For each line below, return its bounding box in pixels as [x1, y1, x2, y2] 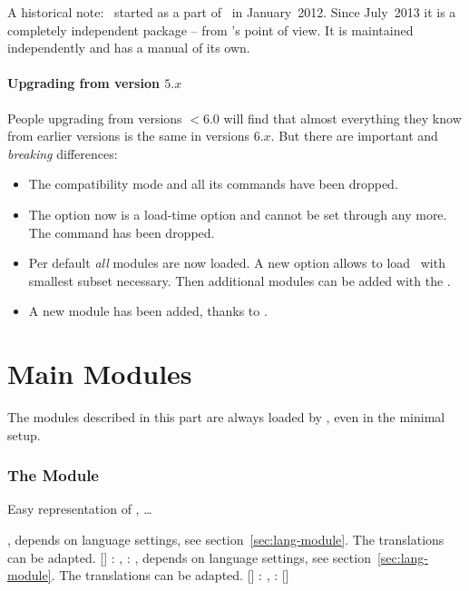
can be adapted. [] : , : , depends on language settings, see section [7, 547, 371, 566]
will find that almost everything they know [223, 108, 462, 127]
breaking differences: [7, 143, 118, 163]
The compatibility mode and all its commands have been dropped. [28, 174, 398, 193]
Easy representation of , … [7, 499, 152, 518]
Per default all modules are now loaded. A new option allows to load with [28, 253, 445, 272]
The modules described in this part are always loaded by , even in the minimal [7, 408, 445, 427]
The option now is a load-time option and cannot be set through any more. [28, 204, 447, 223]
